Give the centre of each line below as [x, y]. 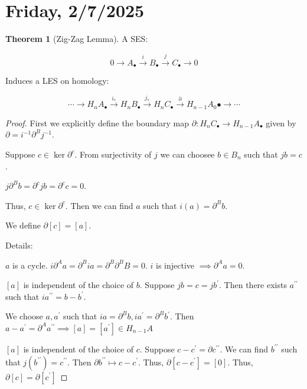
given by [281, 122]
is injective [175, 265]
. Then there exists [253, 285]
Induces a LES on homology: [57, 80]
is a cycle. [30, 265]
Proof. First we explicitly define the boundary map [97, 122]
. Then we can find [99, 205]
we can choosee [187, 154]
